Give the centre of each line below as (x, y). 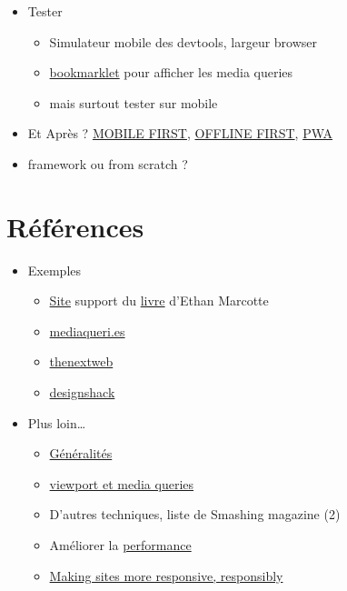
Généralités (81, 453)
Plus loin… (57, 422)
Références (75, 226)
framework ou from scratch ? (108, 163)
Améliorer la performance (120, 545)
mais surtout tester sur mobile (134, 102)
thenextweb (81, 361)
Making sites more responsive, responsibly (166, 575)
